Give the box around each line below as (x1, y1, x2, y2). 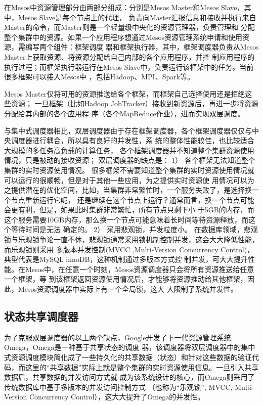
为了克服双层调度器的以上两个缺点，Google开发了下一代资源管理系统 (4, 332, 231, 342)
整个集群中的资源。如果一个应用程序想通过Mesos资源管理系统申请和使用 (4, 31, 243, 42)
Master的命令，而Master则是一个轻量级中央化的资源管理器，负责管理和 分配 (4, 22, 255, 32)
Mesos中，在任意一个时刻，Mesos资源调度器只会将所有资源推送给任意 (25, 263, 254, 274)
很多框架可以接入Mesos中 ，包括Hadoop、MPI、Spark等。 (4, 71, 195, 82)
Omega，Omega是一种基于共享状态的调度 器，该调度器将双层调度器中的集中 (4, 342, 255, 352)
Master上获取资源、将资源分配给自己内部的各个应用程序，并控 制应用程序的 (4, 51, 255, 62)
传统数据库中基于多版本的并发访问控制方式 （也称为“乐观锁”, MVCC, (4, 381, 233, 392)
